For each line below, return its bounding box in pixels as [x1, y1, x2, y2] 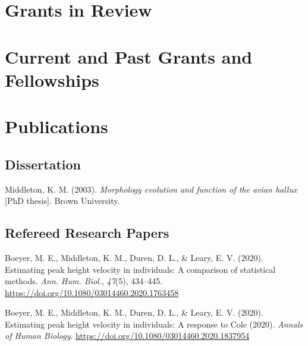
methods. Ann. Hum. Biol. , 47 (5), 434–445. [5, 275, 163, 287]
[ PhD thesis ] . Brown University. [5, 194, 120, 207]
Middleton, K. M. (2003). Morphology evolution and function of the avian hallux [5, 183, 297, 195]
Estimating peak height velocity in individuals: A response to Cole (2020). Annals [5, 317, 303, 330]
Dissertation [5, 155, 81, 173]
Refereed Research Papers [5, 224, 169, 242]
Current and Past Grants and [5, 44, 253, 68]
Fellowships [5, 67, 99, 92]
